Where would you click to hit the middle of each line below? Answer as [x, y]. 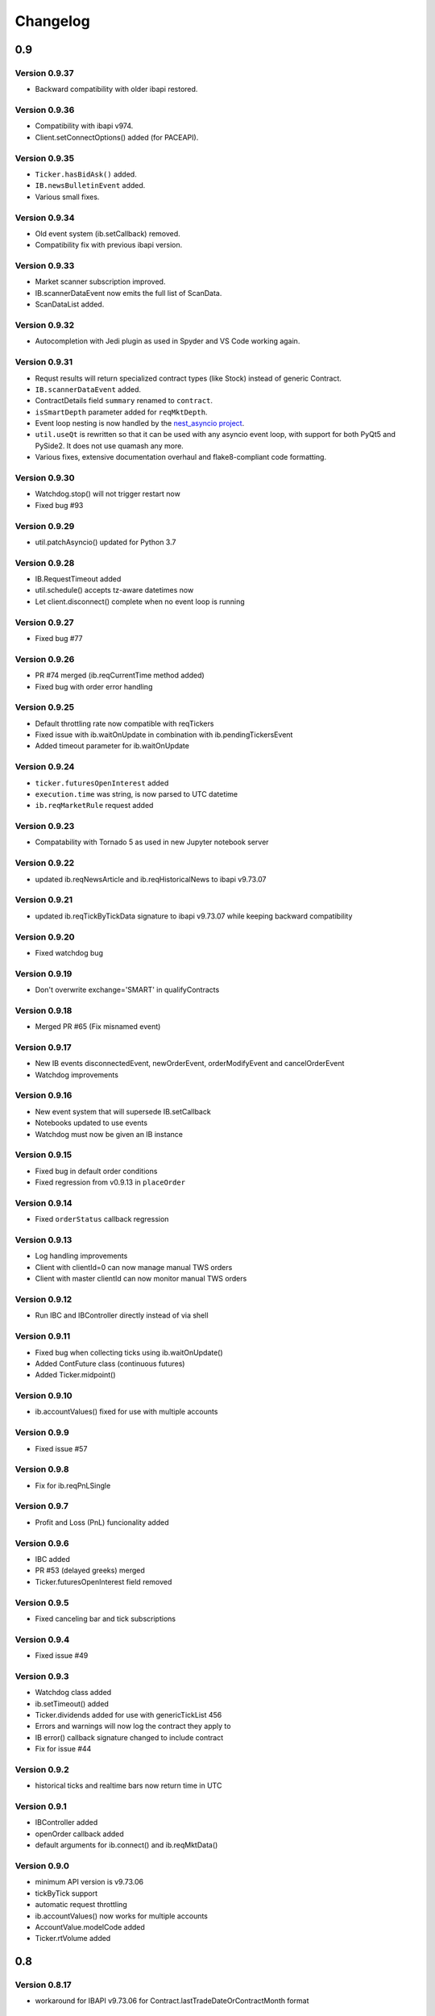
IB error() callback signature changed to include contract [129, 1737]
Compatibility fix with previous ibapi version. [109, 245]
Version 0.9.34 [45, 218]
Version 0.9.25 [45, 707]
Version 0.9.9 [42, 1433]
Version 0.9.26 [45, 659]
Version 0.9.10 [43, 1396]
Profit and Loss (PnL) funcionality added [102, 1522]
